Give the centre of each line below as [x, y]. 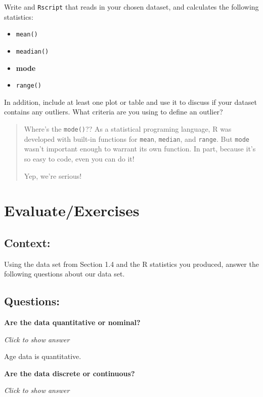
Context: [27, 242]
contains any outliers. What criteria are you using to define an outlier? [114, 112]
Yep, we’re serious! [53, 175]
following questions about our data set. [64, 274]
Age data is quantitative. [43, 356]
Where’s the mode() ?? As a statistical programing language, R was [128, 129]
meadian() [32, 51]
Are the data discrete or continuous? [70, 373]
